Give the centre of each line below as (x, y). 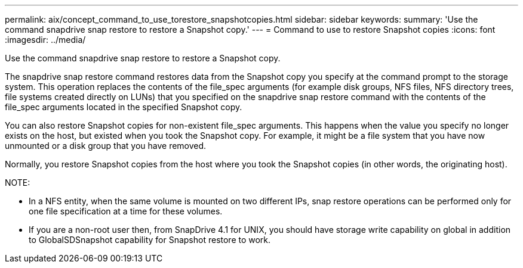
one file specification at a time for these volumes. (126, 211)
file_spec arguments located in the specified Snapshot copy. (124, 107)
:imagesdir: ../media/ (45, 40)
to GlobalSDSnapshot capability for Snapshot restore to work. (150, 240)
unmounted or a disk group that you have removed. (106, 146)
